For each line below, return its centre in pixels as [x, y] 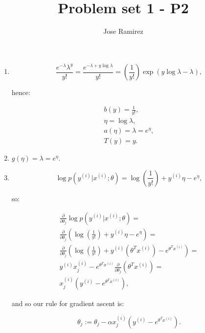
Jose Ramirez [123, 31]
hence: [21, 92]
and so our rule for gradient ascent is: [68, 303]
